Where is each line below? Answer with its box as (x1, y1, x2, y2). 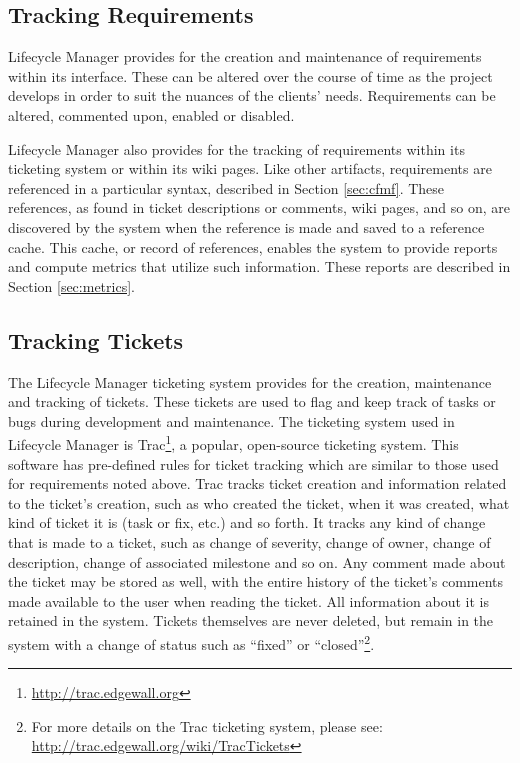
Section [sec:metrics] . (8, 275, 135, 296)
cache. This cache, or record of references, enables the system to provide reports (8, 236, 498, 257)
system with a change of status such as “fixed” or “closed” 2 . (8, 630, 375, 654)
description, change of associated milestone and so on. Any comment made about (8, 551, 506, 572)
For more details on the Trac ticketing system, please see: (31, 715, 383, 736)
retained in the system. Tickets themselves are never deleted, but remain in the (8, 610, 494, 631)
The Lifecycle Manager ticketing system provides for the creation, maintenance (8, 371, 492, 392)
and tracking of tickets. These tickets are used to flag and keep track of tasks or (8, 391, 496, 412)
